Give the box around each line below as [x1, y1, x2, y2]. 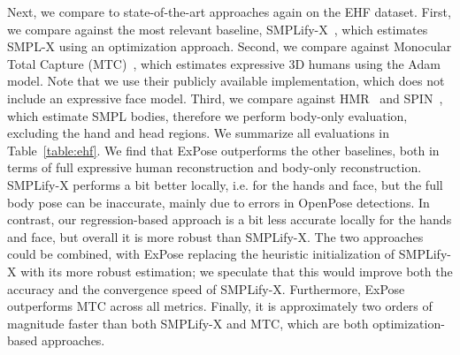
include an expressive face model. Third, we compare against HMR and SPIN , [7, 88, 443, 107]
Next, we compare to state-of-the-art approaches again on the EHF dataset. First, [7, 3, 451, 20]
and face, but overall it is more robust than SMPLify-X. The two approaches [7, 227, 424, 245]
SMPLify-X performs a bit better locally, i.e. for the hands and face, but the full [7, 175, 443, 193]
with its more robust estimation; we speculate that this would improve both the [20, 261, 453, 280]
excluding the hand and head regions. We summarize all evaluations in [7, 124, 389, 142]
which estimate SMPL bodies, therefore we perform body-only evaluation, [7, 106, 408, 125]
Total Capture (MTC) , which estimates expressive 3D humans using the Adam [7, 54, 441, 72]
